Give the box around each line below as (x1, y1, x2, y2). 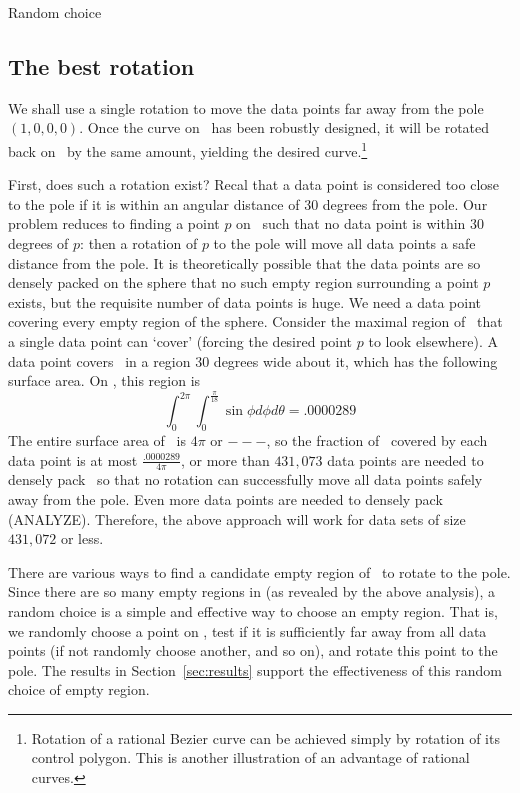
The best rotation (8, 50, 195, 81)
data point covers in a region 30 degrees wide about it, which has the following (8, 350, 498, 371)
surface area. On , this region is (8, 370, 201, 391)
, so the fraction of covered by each (266, 429, 488, 450)
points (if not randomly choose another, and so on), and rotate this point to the (8, 640, 498, 661)
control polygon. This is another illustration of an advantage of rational (31, 747, 470, 768)
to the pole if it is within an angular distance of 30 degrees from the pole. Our (8, 193, 488, 214)
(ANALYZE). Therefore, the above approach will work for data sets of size (8, 508, 466, 529)
